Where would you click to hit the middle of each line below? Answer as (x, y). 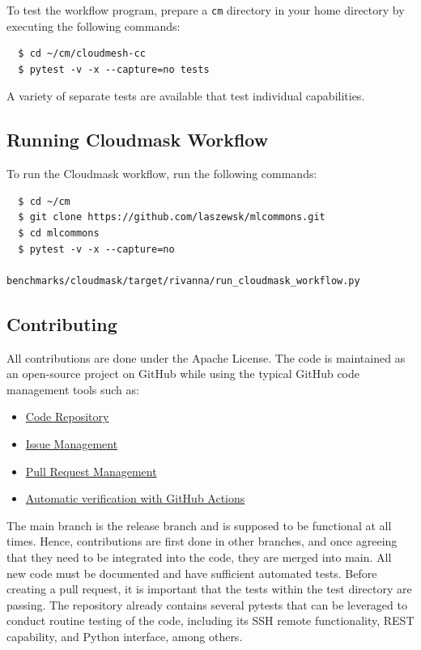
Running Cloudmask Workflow (138, 140)
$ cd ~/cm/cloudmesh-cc (82, 54)
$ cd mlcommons (59, 234)
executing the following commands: (94, 25)
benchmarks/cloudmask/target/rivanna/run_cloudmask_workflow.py (183, 280)
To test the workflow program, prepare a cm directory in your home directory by (206, 10)
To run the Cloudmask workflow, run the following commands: (162, 174)
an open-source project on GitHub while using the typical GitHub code (183, 374)
